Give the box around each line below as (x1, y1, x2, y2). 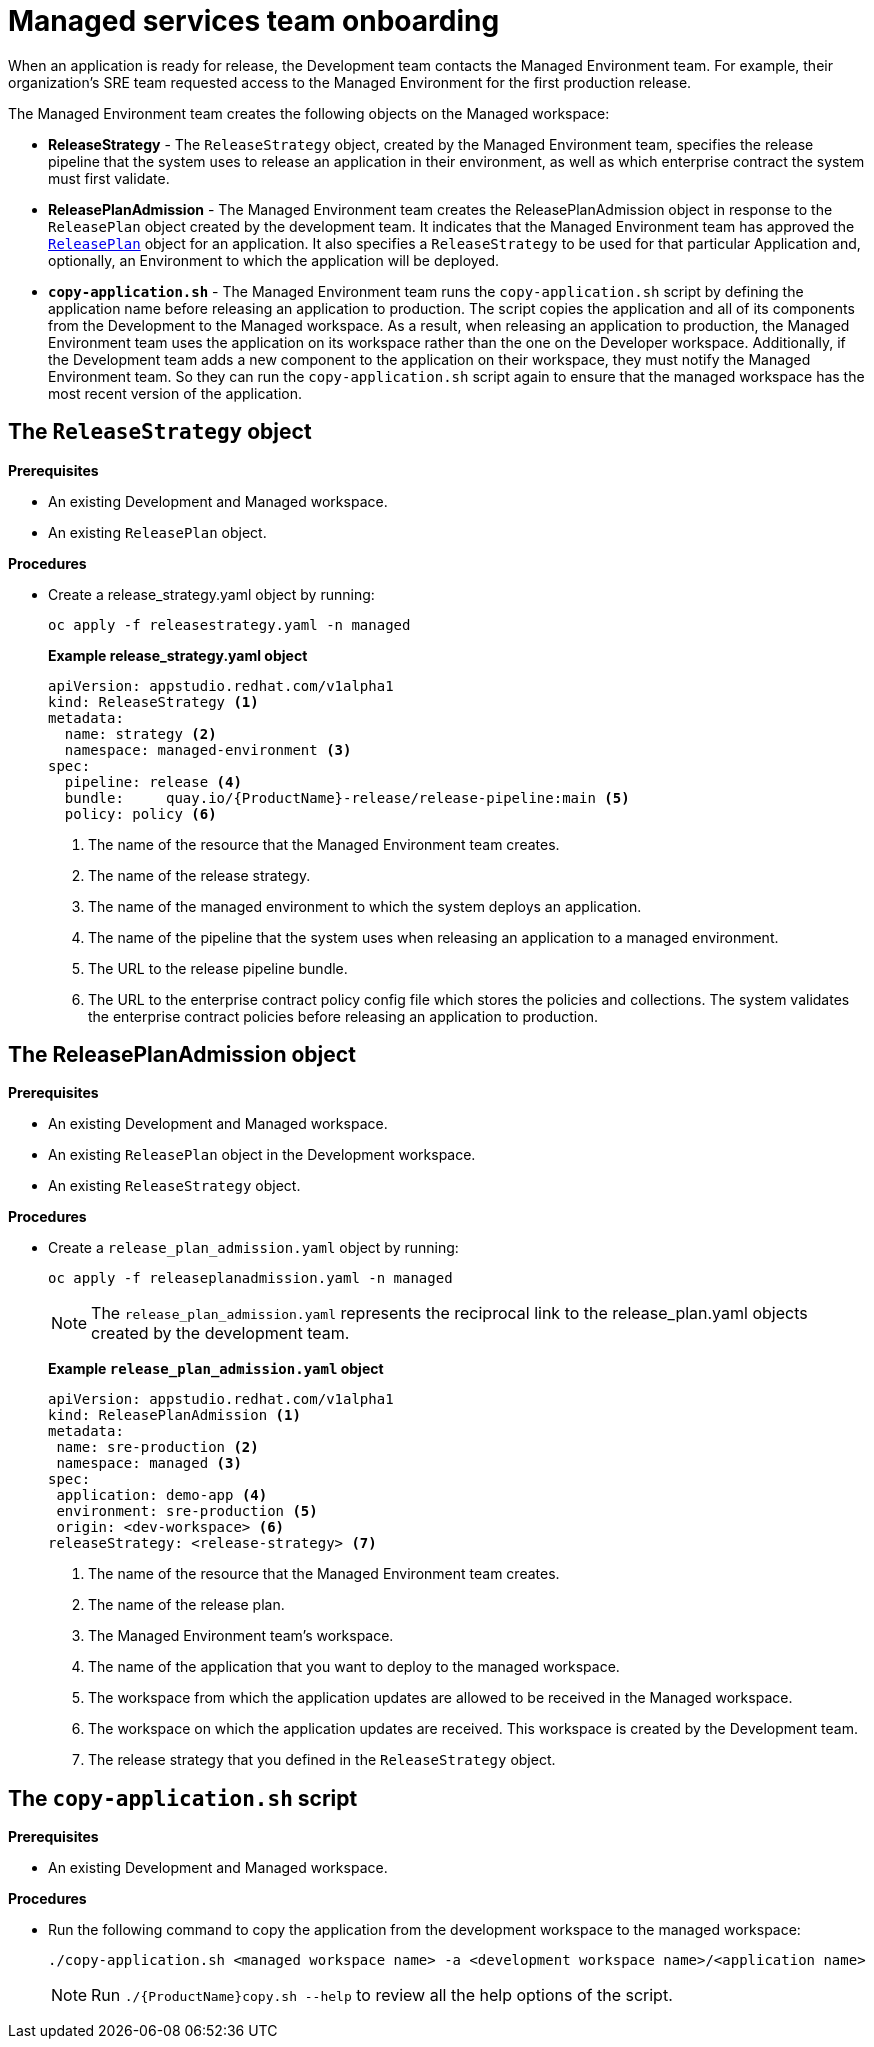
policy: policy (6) (64, 805, 217, 822)
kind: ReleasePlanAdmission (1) (48, 1407, 301, 1424)
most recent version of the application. (48, 384, 303, 402)
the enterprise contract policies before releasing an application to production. (88, 1007, 598, 1025)
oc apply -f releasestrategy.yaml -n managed (48, 616, 411, 633)
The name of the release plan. (88, 1596, 285, 1614)
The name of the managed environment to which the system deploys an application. (88, 897, 642, 915)
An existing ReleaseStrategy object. (48, 1177, 301, 1195)
